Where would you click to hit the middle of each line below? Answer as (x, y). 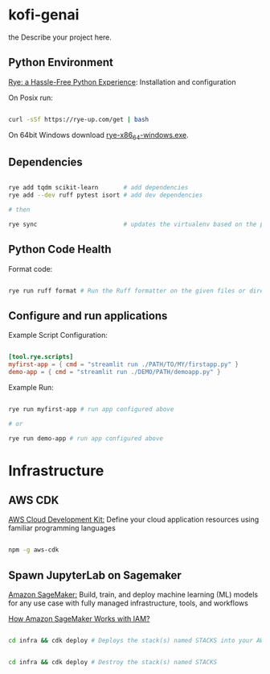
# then (19, 210)
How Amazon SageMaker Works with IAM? (79, 619)
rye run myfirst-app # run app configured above (91, 409)
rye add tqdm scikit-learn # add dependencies (98, 188)
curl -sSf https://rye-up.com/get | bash (79, 119)
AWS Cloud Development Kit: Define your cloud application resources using (134, 520)
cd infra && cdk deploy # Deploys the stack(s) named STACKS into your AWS (138, 641)
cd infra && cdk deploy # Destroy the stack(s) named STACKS (113, 663)
